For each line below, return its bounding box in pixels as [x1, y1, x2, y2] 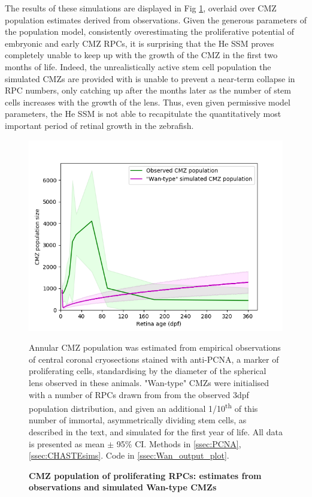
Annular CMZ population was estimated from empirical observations [29, 341, 281, 354]
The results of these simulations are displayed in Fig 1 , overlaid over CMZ [5, 2, 277, 14]
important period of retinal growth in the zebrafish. [5, 119, 194, 131]
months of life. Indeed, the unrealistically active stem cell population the [5, 60, 271, 73]
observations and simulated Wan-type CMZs [29, 481, 217, 493]
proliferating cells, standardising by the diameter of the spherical [29, 365, 266, 377]
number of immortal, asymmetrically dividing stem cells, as [29, 414, 247, 426]
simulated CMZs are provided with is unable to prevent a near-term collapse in [5, 72, 295, 85]
